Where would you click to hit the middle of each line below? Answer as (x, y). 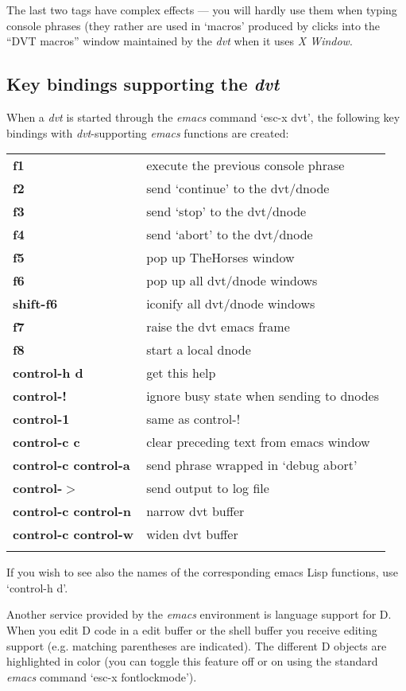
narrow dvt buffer (195, 511)
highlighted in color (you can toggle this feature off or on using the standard (192, 661)
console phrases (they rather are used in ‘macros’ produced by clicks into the (193, 25)
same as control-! (193, 419)
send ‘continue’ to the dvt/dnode (238, 188)
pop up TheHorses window (220, 258)
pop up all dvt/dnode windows (232, 281)
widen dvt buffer (192, 534)
